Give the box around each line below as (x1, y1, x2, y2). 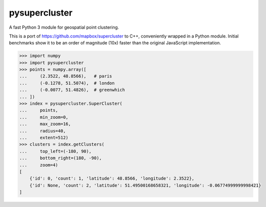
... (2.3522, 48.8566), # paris (19, 74, 112, 79)
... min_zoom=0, (19, 114, 68, 120)
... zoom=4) (19, 162, 59, 168)
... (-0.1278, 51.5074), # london (19, 80, 115, 86)
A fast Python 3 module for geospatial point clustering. (9, 24, 119, 30)
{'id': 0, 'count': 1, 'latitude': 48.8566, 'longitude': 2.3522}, (29, 176, 195, 181)
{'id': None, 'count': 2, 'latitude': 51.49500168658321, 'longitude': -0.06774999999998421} (29, 183, 261, 188)
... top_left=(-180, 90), (19, 149, 92, 154)
